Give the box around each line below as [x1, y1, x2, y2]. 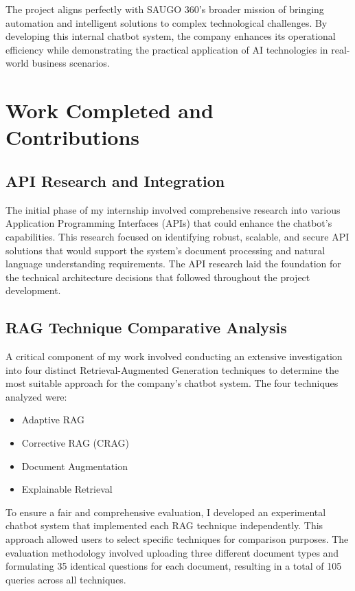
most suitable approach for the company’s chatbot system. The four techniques [5, 376, 339, 390]
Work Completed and [5, 96, 214, 124]
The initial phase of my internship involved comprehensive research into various [5, 202, 341, 216]
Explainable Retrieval [21, 482, 113, 496]
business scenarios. [32, 56, 110, 70]
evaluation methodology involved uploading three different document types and [5, 545, 339, 559]
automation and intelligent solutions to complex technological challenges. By [5, 15, 328, 30]
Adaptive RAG [21, 412, 85, 427]
